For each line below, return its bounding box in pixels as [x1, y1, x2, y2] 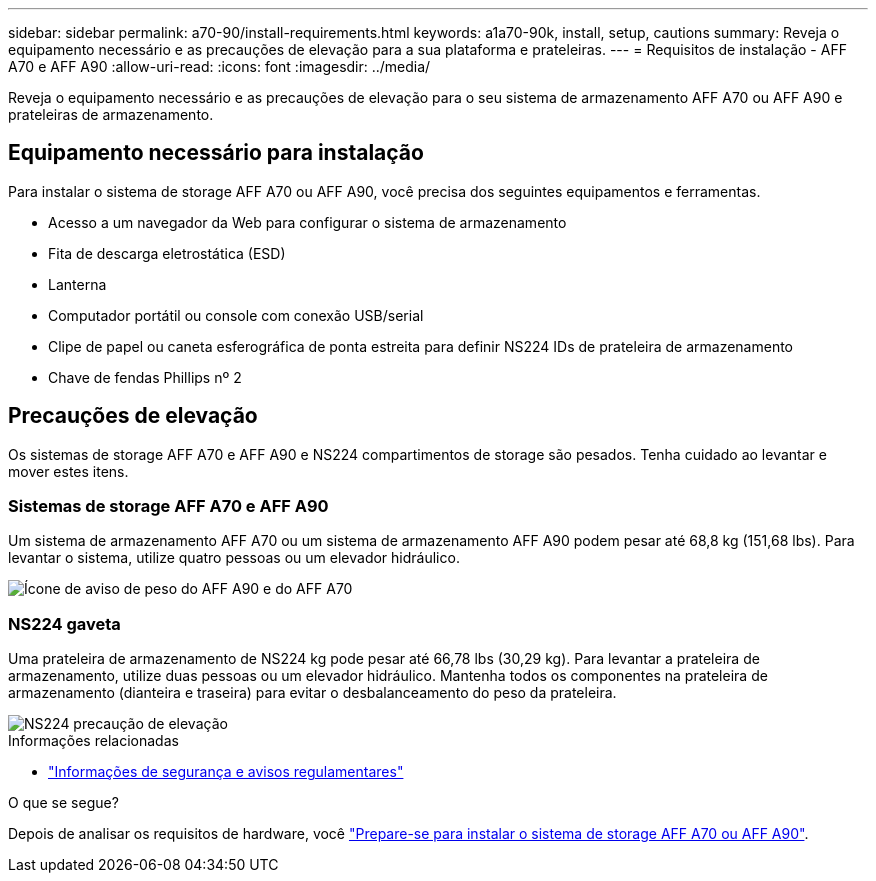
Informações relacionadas [8, 732, 179, 750]
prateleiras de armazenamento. [8, 106, 214, 123]
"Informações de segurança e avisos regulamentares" [48, 763, 404, 781]
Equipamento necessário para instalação [8, 140, 424, 166]
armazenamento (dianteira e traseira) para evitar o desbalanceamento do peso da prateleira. [8, 684, 617, 702]
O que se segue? [8, 794, 119, 812]
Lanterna [48, 275, 107, 293]
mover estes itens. [8, 462, 129, 480]
